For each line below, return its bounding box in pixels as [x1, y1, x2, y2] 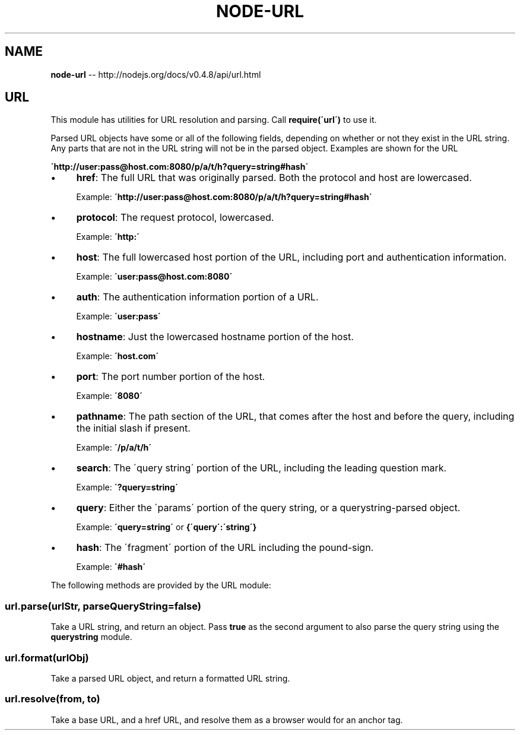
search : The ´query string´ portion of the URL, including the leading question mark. [76, 462, 447, 474]
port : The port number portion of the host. [76, 370, 265, 383]
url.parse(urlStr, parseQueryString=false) [5, 600, 201, 612]
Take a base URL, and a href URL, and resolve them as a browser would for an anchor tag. [50, 714, 403, 725]
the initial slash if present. [76, 422, 191, 435]
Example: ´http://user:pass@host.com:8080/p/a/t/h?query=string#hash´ [76, 192, 372, 202]
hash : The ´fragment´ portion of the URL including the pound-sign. [76, 541, 374, 554]
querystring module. [50, 632, 132, 642]
